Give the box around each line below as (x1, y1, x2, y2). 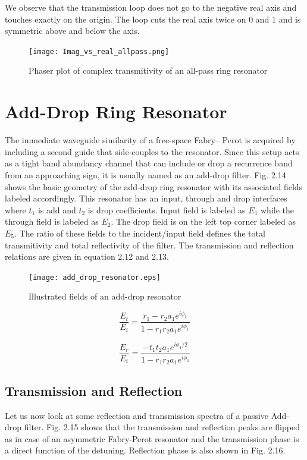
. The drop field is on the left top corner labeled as (111, 215, 296, 228)
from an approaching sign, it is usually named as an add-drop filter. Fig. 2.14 (5, 168, 286, 181)
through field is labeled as (5, 215, 99, 228)
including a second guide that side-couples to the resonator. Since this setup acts (5, 145, 299, 157)
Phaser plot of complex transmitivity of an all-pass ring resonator (29, 64, 268, 77)
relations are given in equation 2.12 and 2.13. (5, 250, 169, 263)
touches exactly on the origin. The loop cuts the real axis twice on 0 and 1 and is (5, 12, 301, 25)
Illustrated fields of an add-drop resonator (29, 290, 181, 303)
